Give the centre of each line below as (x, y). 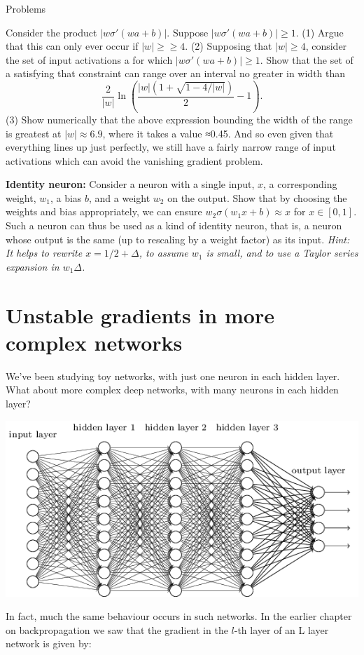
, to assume (163, 253)
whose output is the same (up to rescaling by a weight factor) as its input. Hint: (178, 239)
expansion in (33, 266)
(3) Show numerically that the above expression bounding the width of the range (179, 119)
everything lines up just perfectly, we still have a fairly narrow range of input (171, 147)
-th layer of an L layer (281, 629)
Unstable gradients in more (140, 315)
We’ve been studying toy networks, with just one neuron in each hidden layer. (173, 376)
